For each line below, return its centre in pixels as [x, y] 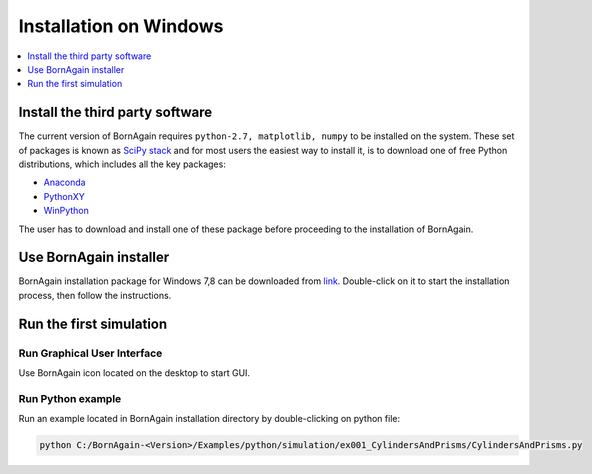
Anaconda [64, 182]
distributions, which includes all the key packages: [122, 164]
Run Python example [70, 398]
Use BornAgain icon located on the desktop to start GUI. [134, 373]
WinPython [66, 211]
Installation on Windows [121, 26]
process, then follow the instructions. [95, 295]
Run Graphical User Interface [90, 353]
